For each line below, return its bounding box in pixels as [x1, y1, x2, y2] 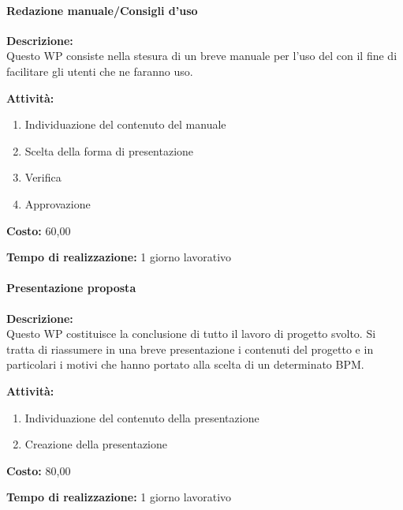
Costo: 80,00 [6, 462, 71, 478]
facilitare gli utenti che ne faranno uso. [6, 62, 193, 79]
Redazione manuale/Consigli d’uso [6, 2, 198, 18]
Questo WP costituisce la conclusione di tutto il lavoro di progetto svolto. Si [6, 325, 376, 342]
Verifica [24, 169, 62, 186]
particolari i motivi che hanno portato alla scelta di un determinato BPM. [6, 356, 364, 373]
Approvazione [24, 195, 91, 212]
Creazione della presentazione [24, 436, 167, 452]
